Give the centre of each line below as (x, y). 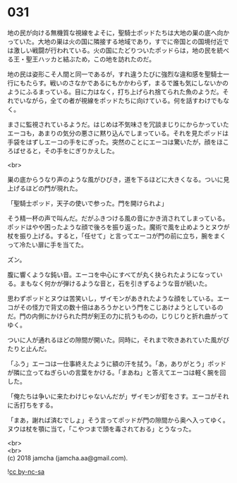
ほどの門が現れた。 (54, 188)
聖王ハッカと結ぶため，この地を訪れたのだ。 (90, 59)
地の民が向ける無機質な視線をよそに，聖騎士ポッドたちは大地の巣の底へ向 (115, 32)
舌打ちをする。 (35, 405)
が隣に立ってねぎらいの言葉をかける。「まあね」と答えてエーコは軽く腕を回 (117, 372)
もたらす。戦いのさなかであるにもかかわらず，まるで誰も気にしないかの (124, 82)
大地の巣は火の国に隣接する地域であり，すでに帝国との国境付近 (130, 41)
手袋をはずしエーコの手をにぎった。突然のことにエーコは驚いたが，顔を (112, 142)
